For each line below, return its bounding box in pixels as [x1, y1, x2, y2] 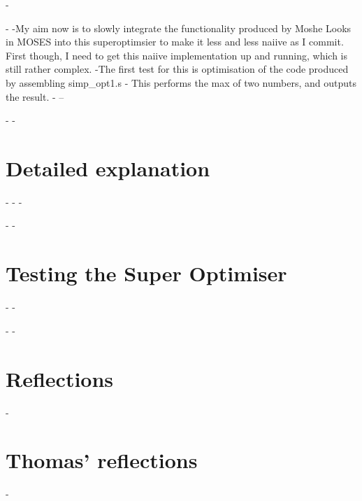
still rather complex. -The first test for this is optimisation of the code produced [6, 62, 349, 76]
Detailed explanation [6, 153, 210, 182]
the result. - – [6, 89, 64, 104]
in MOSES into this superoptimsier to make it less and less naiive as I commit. [6, 34, 344, 49]
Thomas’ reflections [6, 446, 198, 474]
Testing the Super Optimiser [6, 259, 287, 288]
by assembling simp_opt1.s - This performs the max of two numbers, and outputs [6, 75, 356, 90]
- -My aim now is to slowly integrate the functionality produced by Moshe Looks [6, 20, 352, 35]
